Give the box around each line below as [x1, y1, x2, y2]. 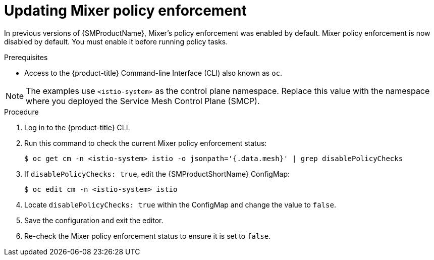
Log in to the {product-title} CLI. [24, 123, 130, 132]
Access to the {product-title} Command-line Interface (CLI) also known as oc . [24, 68, 283, 77]
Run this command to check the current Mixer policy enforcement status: [24, 138, 267, 147]
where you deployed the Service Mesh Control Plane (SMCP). [26, 95, 260, 106]
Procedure [4, 107, 39, 116]
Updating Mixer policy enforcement [4, 2, 247, 19]
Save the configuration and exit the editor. [24, 216, 164, 225]
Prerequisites [4, 53, 48, 62]
